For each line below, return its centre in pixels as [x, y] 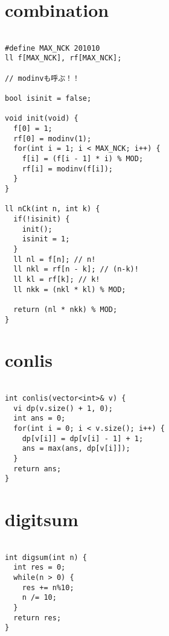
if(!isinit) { [42, 219]
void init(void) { [42, 119]
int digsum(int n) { [46, 557]
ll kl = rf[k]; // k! [57, 279]
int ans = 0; [40, 418]
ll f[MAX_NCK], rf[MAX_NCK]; [63, 58]
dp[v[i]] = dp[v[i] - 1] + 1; [83, 438]
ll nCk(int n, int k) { [53, 209]
